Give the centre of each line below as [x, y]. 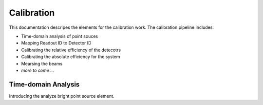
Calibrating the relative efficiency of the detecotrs [71, 50]
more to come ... [38, 70]
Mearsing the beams [42, 63]
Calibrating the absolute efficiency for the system [71, 57]
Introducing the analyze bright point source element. [62, 96]
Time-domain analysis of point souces [60, 36]
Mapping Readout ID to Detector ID [56, 43]
